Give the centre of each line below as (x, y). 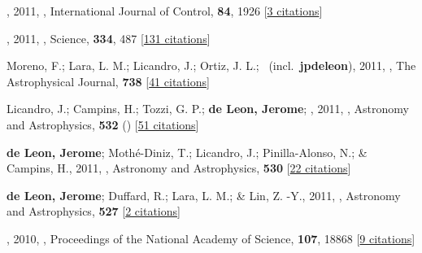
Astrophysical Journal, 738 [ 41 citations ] (108, 81)
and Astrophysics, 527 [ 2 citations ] (94, 211)
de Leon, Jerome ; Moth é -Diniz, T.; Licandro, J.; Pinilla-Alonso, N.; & (187, 152)
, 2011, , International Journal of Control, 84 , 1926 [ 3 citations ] (165, 11)
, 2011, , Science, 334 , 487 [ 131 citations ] (109, 38)
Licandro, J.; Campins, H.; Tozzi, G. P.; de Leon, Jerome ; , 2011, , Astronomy (208, 109)
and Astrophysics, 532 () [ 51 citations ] (103, 124)
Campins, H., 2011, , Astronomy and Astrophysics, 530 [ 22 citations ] (179, 168)
